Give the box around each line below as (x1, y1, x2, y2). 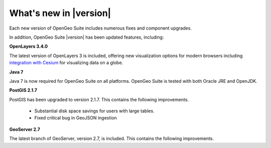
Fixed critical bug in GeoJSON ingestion (34, 115, 117, 121)
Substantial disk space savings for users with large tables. (34, 108, 155, 114)
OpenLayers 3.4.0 (9, 43, 48, 50)
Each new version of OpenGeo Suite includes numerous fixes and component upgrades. (9, 25, 192, 31)
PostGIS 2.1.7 (9, 87, 38, 93)
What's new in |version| (9, 8, 111, 19)
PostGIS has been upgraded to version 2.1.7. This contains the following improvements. (9, 96, 189, 102)
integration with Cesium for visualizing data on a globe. (9, 60, 123, 66)
